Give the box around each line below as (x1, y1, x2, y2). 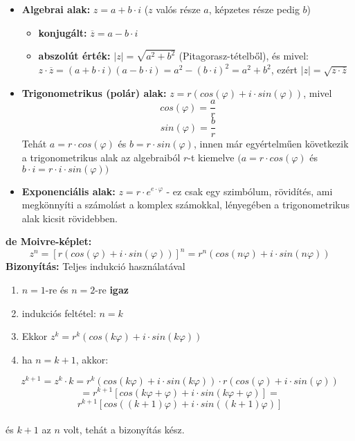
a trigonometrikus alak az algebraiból (21, 150, 181, 164)
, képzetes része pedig (208, 2, 300, 16)
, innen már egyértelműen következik (193, 136, 349, 151)
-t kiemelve (188, 150, 235, 164)
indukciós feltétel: (21, 305, 96, 320)
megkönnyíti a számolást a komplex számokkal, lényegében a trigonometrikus (21, 197, 350, 212)
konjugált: (38, 25, 87, 39)
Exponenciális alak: (21, 183, 116, 198)
